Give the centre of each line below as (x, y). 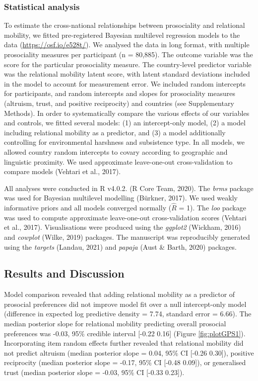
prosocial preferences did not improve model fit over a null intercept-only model (125, 304)
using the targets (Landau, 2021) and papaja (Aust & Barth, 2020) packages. (120, 246)
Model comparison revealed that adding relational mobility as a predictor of (120, 294)
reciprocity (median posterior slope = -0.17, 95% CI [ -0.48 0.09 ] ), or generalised (125, 362)
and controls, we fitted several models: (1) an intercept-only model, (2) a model (125, 123)
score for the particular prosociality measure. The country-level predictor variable (128, 64)
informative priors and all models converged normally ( (88, 208)
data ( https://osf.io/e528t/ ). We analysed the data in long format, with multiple (127, 45)
